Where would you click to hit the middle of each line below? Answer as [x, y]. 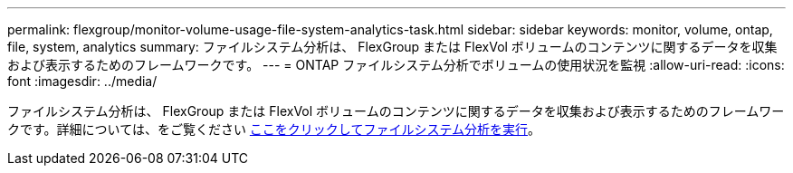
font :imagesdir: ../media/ [82, 81]
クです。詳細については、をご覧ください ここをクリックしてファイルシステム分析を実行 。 [274, 129]
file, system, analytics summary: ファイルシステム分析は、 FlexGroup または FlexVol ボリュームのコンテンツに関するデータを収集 [392, 47]
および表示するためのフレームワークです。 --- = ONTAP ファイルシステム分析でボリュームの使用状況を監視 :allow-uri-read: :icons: [396, 65]
